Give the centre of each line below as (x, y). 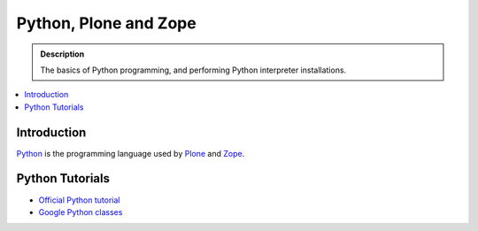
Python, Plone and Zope (106, 23)
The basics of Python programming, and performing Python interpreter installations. (193, 70)
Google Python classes (81, 212)
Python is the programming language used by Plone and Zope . (131, 153)
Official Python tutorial (79, 200)
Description (62, 54)
